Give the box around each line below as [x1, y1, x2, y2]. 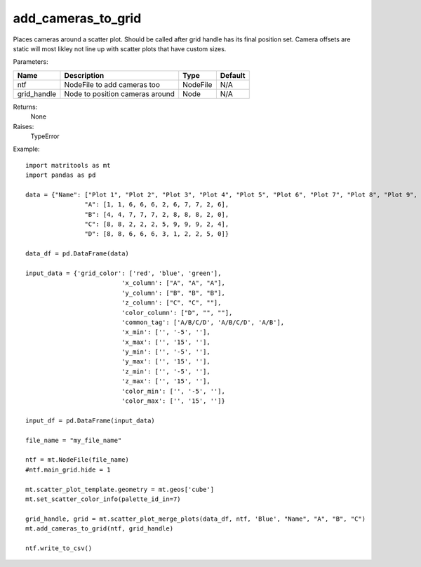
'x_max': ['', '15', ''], [121, 338, 210, 346]
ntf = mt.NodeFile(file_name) [25, 456, 130, 464]
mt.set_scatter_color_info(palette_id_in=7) [25, 495, 182, 503]
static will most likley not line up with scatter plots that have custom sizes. [13, 44, 227, 53]
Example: [13, 145, 40, 154]
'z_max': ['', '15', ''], [121, 378, 210, 385]
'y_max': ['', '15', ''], [121, 358, 210, 366]
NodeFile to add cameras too [64, 79, 161, 89]
